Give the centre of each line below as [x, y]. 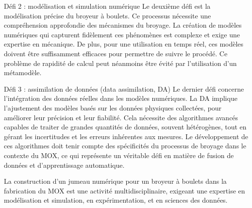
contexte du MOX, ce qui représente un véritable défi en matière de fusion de [119, 155]
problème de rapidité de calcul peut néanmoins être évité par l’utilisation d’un [120, 63]
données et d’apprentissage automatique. [64, 165]
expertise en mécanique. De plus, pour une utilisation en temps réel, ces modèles [124, 44]
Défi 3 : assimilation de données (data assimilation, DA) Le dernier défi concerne [124, 88]
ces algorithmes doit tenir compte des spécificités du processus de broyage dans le [125, 146]
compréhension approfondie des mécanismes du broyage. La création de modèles [123, 25]
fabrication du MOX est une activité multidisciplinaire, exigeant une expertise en [125, 190]
